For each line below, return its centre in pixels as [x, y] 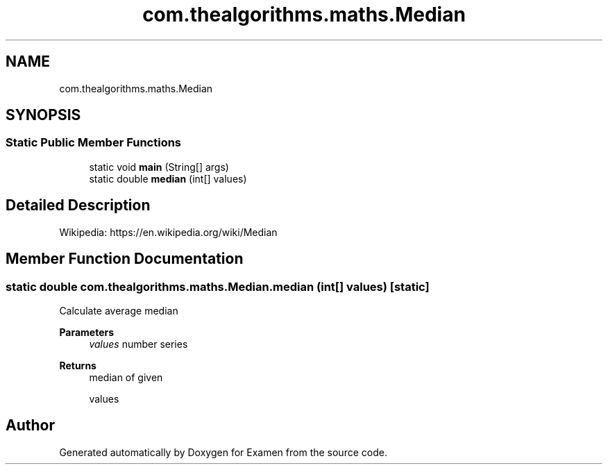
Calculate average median [119, 310]
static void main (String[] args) [159, 167]
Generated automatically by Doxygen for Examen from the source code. [223, 452]
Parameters [87, 332]
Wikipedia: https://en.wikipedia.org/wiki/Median [168, 232]
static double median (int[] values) [168, 178]
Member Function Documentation [125, 259]
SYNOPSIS [43, 115]
